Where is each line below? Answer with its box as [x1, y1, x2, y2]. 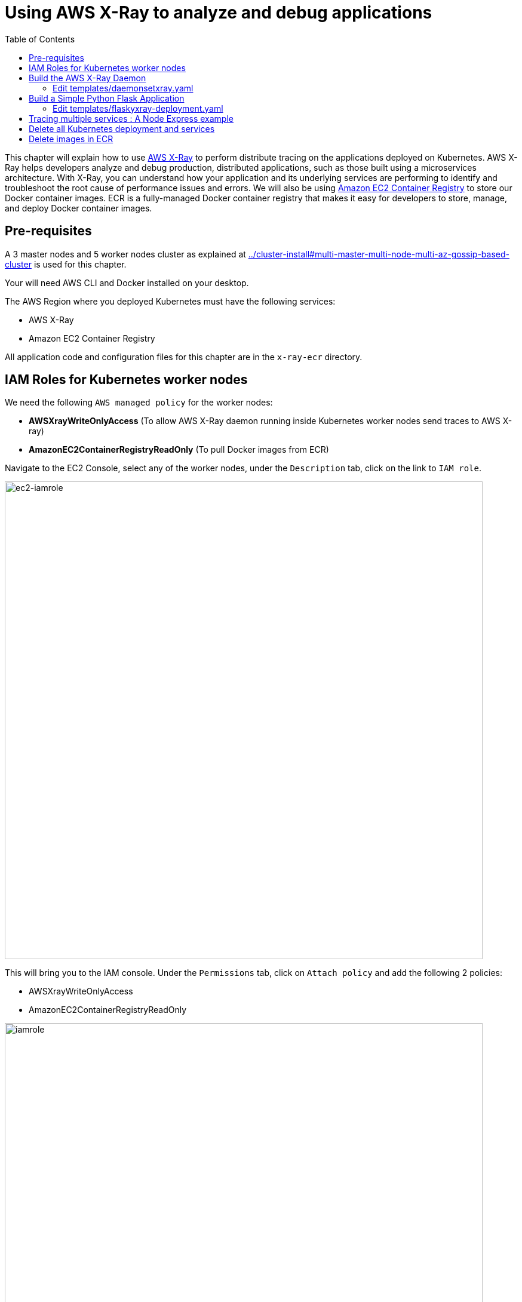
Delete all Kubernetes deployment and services [29, 123, 215, 134]
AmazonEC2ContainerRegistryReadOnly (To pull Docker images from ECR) [29, 444, 329, 455]
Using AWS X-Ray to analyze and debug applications [5, 2, 432, 23]
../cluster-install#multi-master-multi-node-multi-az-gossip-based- [248, 248, 509, 259]
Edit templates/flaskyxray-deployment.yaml [53, 103, 223, 113]
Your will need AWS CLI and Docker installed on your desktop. [5, 277, 249, 288]
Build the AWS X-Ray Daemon [29, 72, 146, 83]
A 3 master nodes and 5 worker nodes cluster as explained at [5, 248, 246, 259]
